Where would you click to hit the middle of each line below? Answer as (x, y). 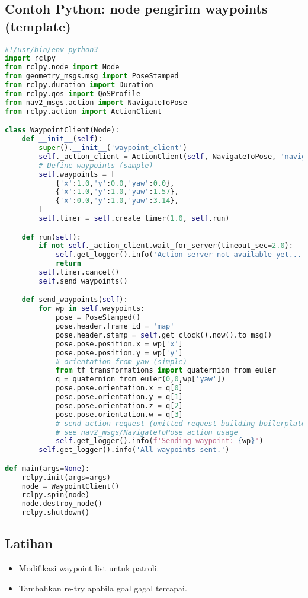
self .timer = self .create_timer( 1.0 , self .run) (134, 218)
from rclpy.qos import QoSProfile (73, 93)
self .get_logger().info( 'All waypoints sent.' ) (134, 450)
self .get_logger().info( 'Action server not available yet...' (181, 255)
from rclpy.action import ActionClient (83, 111)
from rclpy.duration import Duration (79, 85)
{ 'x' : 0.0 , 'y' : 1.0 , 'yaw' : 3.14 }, (117, 201)
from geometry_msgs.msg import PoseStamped (92, 76)
